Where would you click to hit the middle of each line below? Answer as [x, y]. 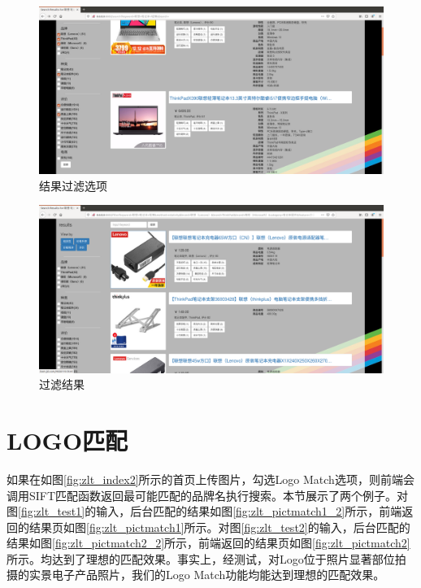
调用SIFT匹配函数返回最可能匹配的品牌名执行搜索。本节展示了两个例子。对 [208, 495]
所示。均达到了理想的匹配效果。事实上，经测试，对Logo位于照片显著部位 [201, 558]
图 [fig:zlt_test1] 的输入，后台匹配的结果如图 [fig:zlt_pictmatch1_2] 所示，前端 [204, 511]
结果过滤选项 [73, 185]
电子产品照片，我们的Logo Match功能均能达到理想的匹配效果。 [218, 575]
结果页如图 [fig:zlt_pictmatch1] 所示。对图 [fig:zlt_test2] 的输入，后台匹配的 [219, 527]
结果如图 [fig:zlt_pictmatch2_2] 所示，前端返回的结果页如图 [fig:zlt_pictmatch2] [208, 543]
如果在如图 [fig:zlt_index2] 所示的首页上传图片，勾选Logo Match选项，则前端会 [210, 479]
